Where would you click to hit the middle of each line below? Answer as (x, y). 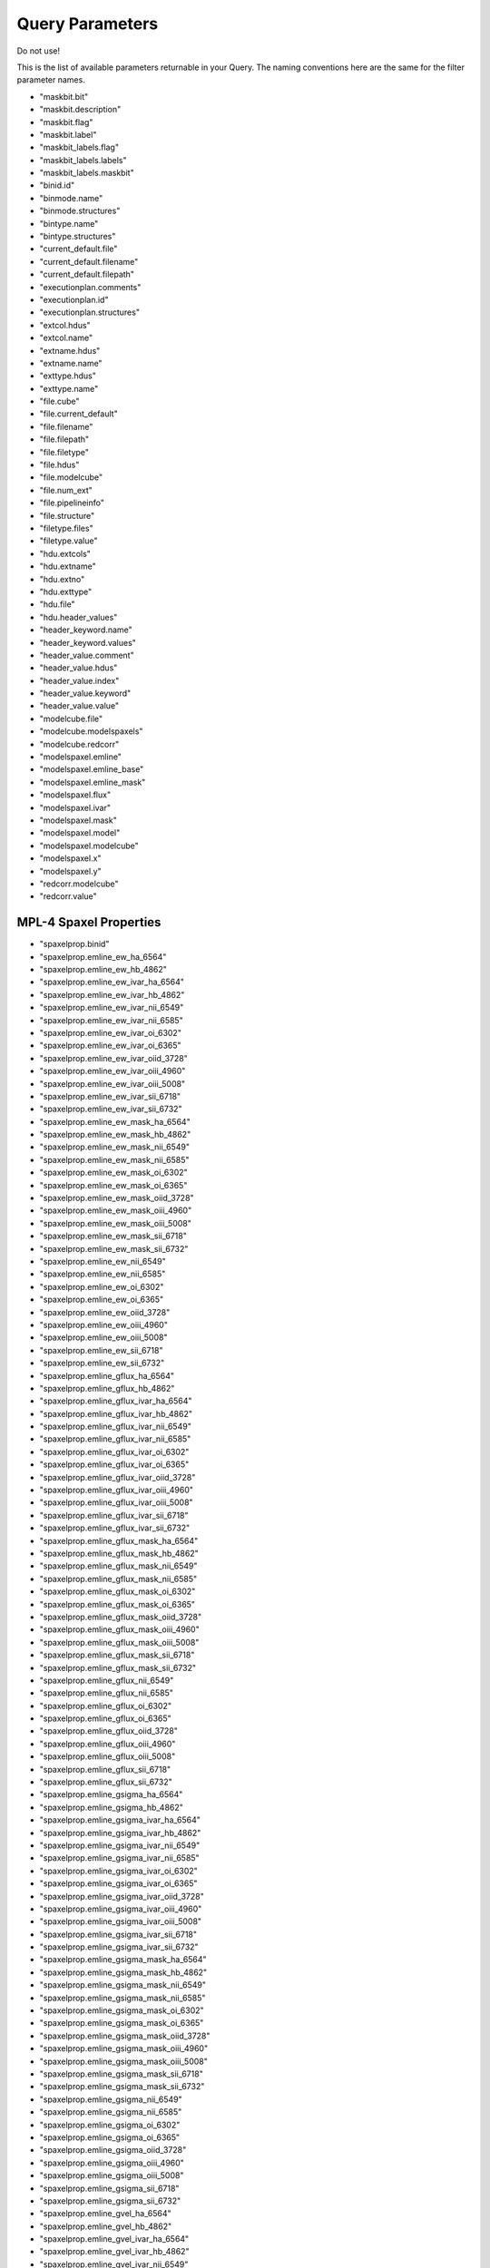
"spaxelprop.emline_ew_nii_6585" (103, 1274)
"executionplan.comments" (90, 287)
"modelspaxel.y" (70, 871)
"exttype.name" (69, 388)
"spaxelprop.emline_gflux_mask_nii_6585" (118, 1579)
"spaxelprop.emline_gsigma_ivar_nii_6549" (120, 1845)
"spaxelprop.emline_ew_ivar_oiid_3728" (113, 1058)
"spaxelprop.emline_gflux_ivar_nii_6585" (115, 1439)
